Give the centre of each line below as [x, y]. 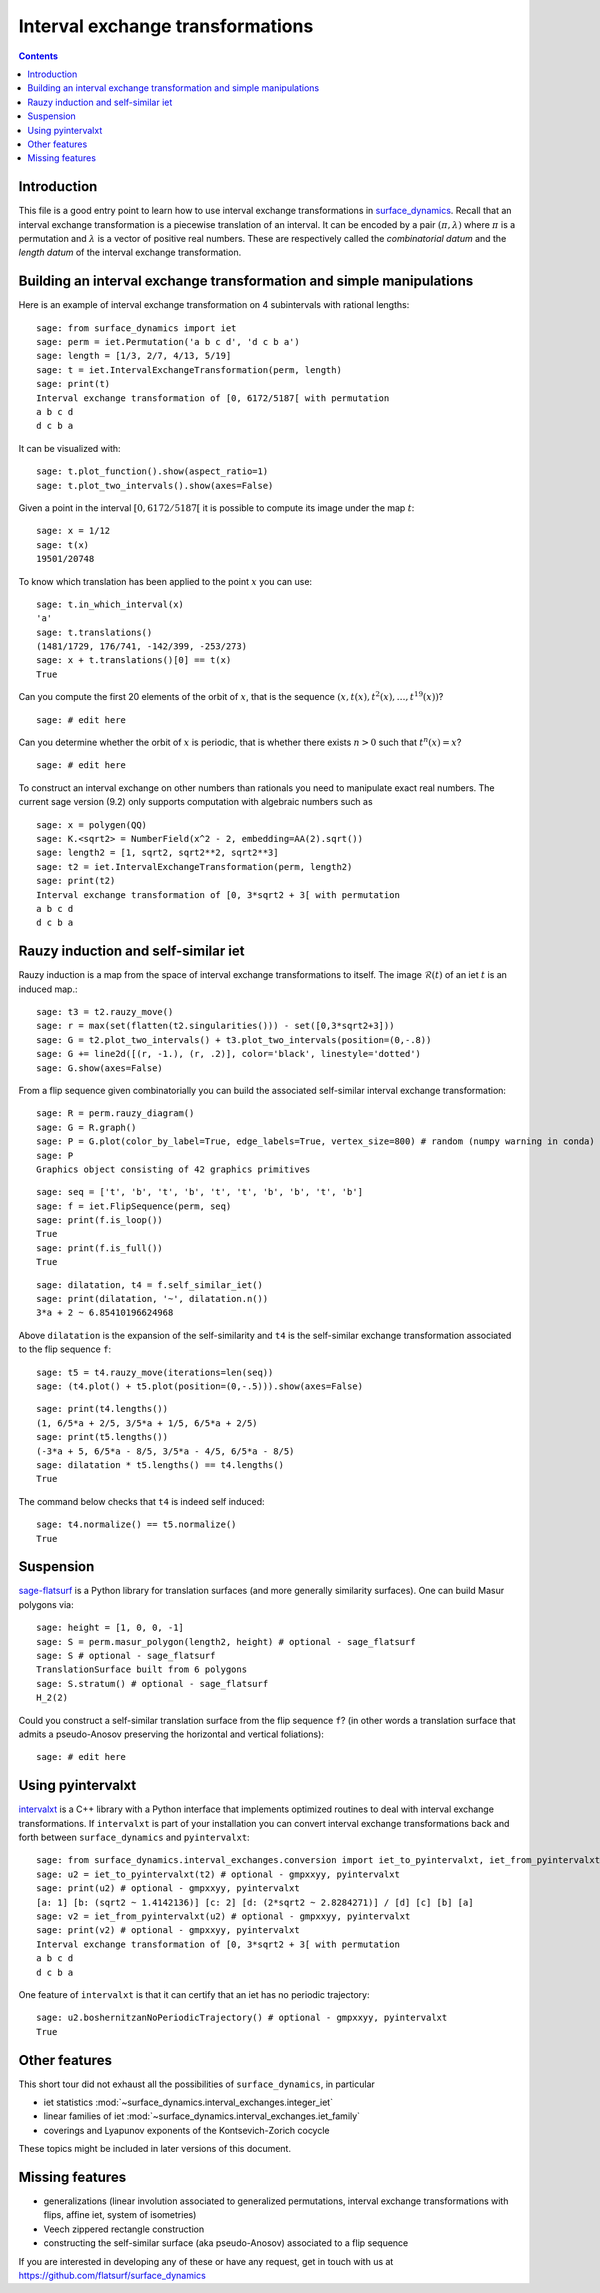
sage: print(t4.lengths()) [102, 1409]
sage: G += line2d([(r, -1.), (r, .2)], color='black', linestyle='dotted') [229, 1054]
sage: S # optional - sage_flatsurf [126, 1655]
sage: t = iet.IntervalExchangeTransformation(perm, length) [189, 369]
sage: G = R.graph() [86, 1127]
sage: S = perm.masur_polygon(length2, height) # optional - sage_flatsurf [226, 1641]
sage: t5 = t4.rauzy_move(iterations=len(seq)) [155, 1372]
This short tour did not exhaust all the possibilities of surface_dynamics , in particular [196, 2084]
